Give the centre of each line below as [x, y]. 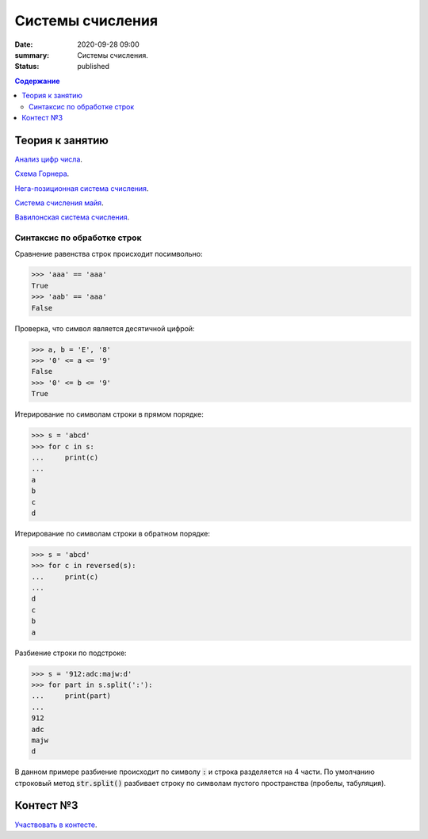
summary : [32, 55]
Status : [27, 67]
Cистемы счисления [86, 21]
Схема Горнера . [42, 174]
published [94, 67]
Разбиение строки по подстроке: [71, 653]
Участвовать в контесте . [56, 825]
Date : [24, 44]
